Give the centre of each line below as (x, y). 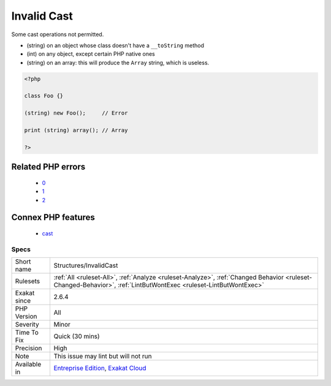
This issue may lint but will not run (103, 357)
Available (28, 365)
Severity (27, 325)
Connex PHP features (53, 218)
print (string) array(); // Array (76, 131)
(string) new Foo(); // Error (76, 113)
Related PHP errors (48, 167)
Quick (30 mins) (77, 336)
